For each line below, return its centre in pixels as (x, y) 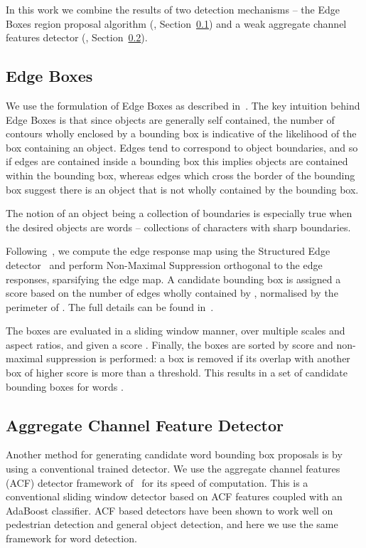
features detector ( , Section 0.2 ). (77, 37)
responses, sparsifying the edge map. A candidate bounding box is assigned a (173, 279)
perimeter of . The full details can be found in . (110, 306)
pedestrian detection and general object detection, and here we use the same (172, 524)
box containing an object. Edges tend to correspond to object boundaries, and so (182, 147)
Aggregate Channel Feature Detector (145, 425)
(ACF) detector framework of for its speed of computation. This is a (157, 482)
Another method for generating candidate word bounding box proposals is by (174, 454)
